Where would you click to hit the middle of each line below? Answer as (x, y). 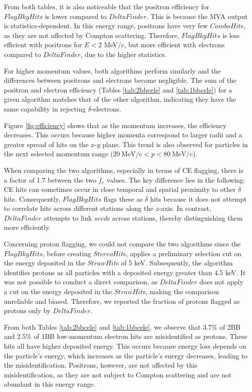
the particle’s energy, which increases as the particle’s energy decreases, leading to (126, 355)
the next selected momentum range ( (59, 154)
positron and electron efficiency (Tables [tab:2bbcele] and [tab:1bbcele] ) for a (118, 89)
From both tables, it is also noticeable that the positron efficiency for (107, 6)
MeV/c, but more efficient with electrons (164, 45)
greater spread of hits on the (46, 144)
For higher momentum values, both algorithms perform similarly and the (112, 70)
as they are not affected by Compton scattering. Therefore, (92, 35)
